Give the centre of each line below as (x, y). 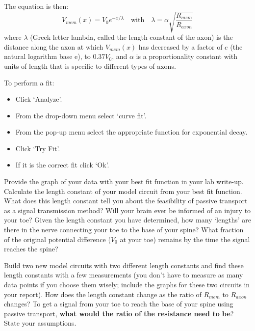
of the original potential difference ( (57, 239)
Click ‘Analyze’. (39, 99)
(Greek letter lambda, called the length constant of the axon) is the (131, 37)
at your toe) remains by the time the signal (185, 239)
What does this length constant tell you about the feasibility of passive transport (126, 201)
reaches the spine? (31, 249)
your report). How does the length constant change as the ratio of (103, 294)
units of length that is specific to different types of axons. (90, 66)
